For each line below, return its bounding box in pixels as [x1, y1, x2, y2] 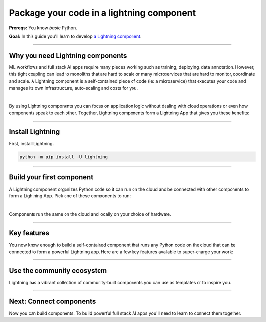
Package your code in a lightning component [9, 7, 196, 18]
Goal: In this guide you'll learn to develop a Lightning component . [9, 33, 142, 39]
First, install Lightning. [9, 141, 54, 147]
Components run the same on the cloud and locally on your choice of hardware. [9, 211, 171, 217]
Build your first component [9, 173, 94, 182]
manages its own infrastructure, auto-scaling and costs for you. [9, 85, 138, 91]
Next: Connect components [9, 297, 96, 305]
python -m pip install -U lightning [19, 154, 108, 160]
